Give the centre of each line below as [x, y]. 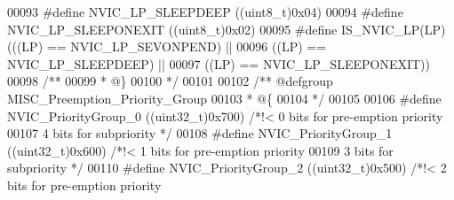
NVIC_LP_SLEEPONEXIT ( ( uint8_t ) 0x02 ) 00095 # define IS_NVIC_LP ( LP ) [227, 29]
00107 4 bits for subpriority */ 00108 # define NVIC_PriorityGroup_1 [200, 133]
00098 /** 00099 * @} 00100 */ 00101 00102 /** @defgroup [170, 81]
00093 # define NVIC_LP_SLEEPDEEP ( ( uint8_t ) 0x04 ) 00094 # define [205, 12]
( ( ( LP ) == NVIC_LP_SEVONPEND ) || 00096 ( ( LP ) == [167, 46]
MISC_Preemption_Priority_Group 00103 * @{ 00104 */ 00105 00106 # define [224, 98]
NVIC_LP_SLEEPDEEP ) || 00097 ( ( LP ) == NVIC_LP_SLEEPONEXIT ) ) [219, 63]
